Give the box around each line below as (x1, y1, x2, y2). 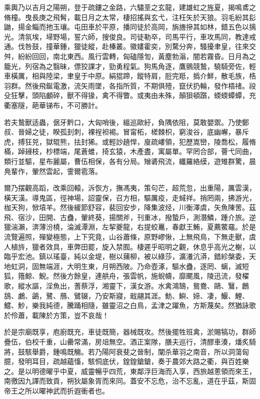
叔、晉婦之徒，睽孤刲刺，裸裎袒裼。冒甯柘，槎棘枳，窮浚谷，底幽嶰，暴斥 (4, 126, 249, 137)
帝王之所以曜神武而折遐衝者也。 (4, 385, 109, 395)
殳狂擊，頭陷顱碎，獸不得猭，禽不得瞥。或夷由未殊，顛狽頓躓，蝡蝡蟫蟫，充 (4, 90, 256, 100)
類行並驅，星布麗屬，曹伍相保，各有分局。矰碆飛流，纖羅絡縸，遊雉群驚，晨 (4, 155, 256, 166)
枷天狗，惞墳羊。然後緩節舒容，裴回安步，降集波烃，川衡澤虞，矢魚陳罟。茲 (4, 202, 256, 212)
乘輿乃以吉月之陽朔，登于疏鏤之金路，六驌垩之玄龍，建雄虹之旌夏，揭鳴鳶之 (4, 2, 256, 12)
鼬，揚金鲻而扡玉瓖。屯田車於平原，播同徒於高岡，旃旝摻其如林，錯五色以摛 (4, 21, 256, 32)
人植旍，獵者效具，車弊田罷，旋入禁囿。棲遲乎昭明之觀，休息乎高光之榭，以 (4, 241, 256, 251)
